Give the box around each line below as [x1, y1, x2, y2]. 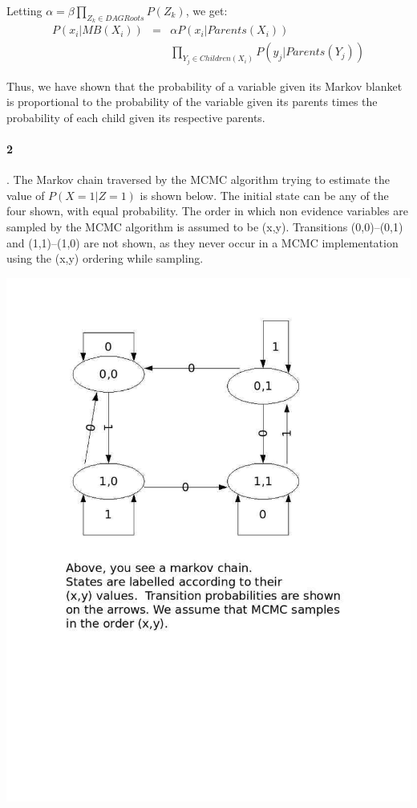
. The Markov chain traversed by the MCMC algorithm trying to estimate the [6, 171, 390, 188]
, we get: [185, 2, 228, 18]
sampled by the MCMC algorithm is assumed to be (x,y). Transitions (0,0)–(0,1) [6, 218, 403, 235]
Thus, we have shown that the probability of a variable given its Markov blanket [6, 77, 403, 94]
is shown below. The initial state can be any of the [140, 186, 389, 203]
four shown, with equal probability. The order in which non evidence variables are [6, 202, 408, 219]
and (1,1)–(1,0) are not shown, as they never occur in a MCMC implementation [6, 234, 399, 251]
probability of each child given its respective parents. [6, 108, 265, 125]
